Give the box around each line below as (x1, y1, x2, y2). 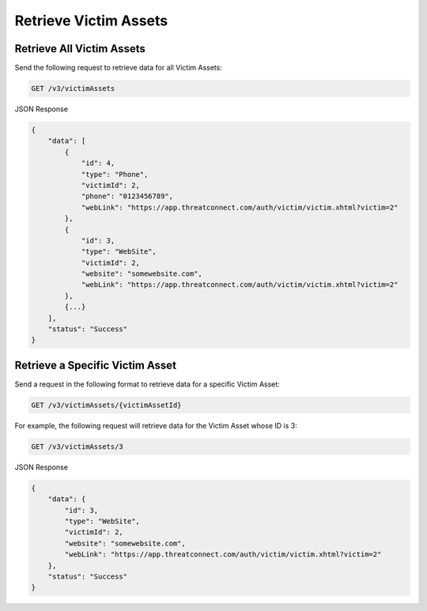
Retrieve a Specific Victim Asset (14, 358, 177, 372)
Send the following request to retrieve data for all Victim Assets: (14, 63, 223, 73)
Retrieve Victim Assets (14, 12, 168, 29)
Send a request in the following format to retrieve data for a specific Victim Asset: (14, 379, 280, 389)
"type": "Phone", (81, 170, 149, 179)
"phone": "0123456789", (81, 192, 174, 201)
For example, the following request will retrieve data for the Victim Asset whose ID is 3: (14, 421, 297, 430)
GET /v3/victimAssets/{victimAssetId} (31, 400, 182, 409)
